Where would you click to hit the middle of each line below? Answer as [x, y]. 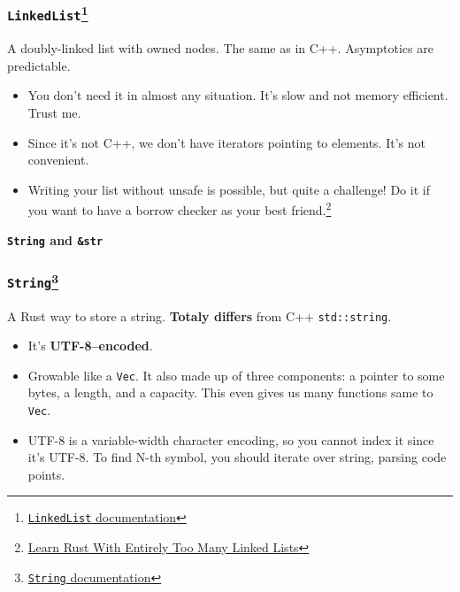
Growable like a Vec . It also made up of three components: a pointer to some [236, 375]
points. [46, 474]
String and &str [55, 239]
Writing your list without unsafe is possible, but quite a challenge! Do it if [229, 189]
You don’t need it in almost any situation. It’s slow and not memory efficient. [238, 95]
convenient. [58, 160]
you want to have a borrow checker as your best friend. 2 [180, 209]
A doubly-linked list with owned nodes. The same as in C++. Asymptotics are [220, 48]
